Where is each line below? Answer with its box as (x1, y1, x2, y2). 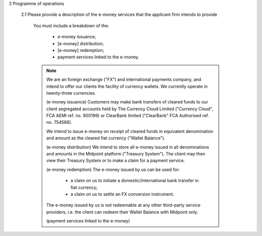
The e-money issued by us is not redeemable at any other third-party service (46, 202, 201, 208)
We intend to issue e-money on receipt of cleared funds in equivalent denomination (46, 128, 213, 134)
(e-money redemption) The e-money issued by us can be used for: (46, 167, 180, 172)
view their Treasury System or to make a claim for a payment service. (46, 158, 185, 164)
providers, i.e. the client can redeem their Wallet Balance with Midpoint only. (46, 209, 198, 215)
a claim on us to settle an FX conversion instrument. (70, 191, 175, 197)
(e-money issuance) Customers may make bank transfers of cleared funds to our (46, 99, 209, 105)
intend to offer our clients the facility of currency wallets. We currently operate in (46, 83, 208, 89)
